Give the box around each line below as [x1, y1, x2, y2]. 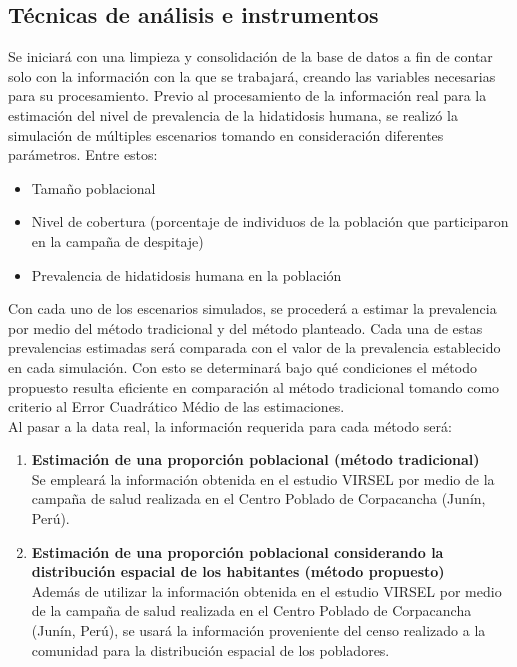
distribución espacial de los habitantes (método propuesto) [31, 561, 445, 582]
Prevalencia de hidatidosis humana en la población [31, 264, 342, 285]
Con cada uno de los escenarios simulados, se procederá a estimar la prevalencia [8, 298, 497, 319]
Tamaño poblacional [31, 177, 156, 198]
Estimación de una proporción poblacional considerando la [31, 541, 444, 562]
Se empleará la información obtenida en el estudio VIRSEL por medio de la [31, 468, 495, 489]
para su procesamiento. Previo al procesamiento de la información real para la [8, 85, 487, 106]
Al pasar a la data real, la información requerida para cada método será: [8, 415, 452, 436]
